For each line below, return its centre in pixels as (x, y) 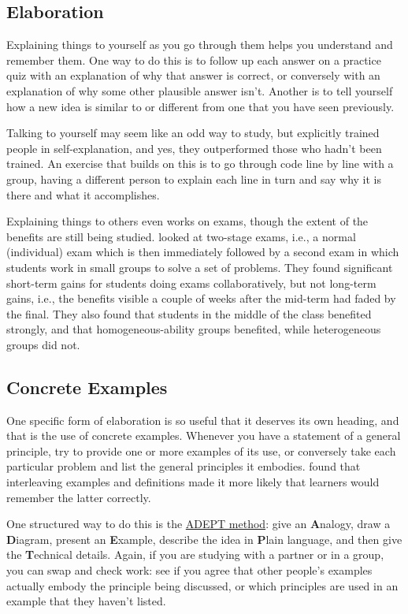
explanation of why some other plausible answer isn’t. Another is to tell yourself (200, 90)
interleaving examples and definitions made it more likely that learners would (193, 482)
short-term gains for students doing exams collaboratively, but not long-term (191, 283)
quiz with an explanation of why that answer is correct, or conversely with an (193, 75)
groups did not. (43, 344)
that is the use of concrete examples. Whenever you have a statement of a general (204, 435)
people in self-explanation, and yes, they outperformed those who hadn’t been (194, 148)
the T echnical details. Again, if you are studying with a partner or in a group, (195, 554)
